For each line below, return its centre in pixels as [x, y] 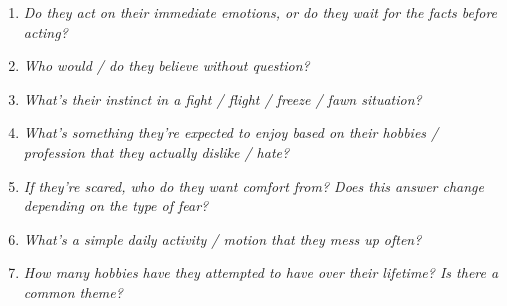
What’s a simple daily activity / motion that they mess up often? [222, 238]
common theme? [73, 291]
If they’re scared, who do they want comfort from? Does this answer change [254, 185]
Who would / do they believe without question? [166, 65]
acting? [45, 31]
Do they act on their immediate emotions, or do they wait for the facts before [260, 12]
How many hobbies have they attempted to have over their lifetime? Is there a [261, 272]
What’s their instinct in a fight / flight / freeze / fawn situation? [222, 98]
